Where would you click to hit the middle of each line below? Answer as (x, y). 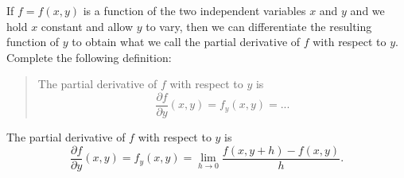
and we (367, 10)
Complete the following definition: (89, 57)
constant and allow (87, 26)
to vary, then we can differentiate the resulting (259, 26)
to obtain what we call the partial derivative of (186, 42)
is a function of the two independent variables (194, 10)
